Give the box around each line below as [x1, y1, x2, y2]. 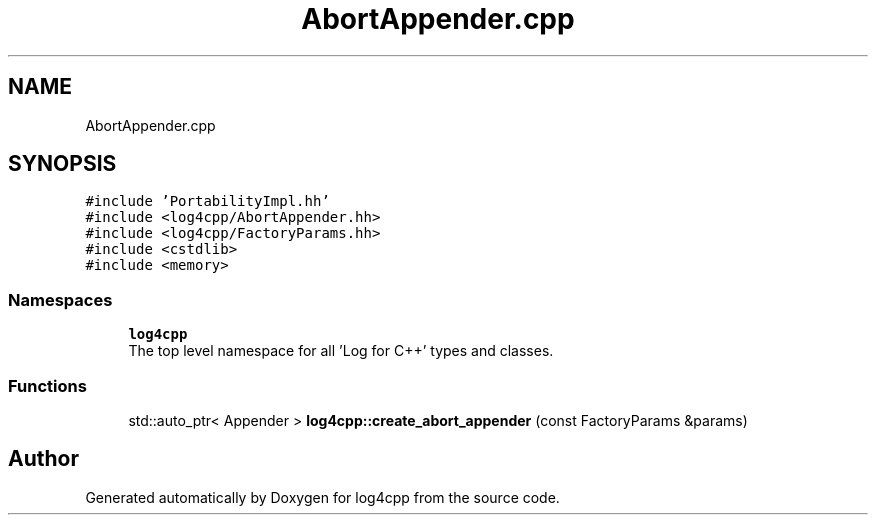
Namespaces [8, 289, 113, 310]
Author [8, 446, 79, 472]
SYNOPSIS [8, 151, 117, 177]
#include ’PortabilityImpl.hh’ [85, 193, 330, 210]
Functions [8, 375, 87, 396]
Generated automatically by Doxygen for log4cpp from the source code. [85, 488, 560, 506]
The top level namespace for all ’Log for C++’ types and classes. [128, 342, 554, 360]
